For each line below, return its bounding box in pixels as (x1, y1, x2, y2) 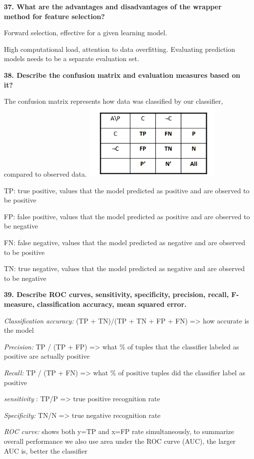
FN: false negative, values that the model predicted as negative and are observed (4, 237, 246, 248)
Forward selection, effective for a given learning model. (4, 27, 168, 38)
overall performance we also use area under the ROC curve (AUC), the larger (4, 436, 236, 446)
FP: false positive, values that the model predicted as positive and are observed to (4, 211, 250, 221)
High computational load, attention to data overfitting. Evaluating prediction (4, 44, 235, 54)
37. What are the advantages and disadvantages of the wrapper (4, 1, 222, 11)
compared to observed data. (4, 169, 87, 179)
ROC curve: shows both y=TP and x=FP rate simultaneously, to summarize (4, 426, 234, 436)
